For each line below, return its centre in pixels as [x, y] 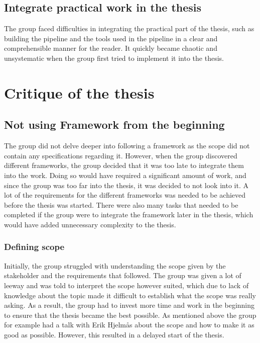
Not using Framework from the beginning [114, 124]
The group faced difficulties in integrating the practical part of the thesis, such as [129, 28]
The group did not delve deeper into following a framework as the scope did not [127, 146]
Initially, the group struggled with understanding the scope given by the [115, 265]
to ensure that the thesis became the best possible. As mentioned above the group [130, 315]
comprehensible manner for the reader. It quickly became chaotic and [111, 48]
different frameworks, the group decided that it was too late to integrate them [124, 165]
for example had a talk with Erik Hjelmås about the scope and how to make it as [129, 325]
